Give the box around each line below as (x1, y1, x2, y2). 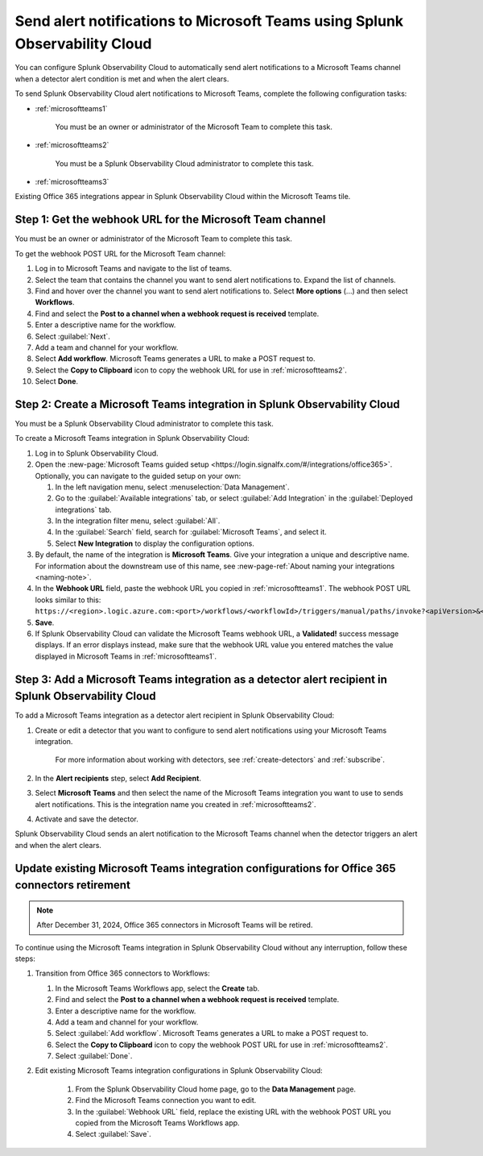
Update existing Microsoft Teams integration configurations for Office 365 (14, 861, 396, 875)
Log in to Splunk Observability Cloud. (35, 448, 159, 458)
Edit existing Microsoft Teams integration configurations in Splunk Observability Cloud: (35, 1066, 323, 1075)
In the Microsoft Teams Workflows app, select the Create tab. (55, 983, 260, 993)
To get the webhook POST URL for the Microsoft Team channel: (14, 248, 226, 258)
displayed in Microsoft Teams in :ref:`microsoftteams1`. (35, 651, 217, 661)
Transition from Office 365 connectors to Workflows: (35, 968, 210, 979)
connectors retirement (14, 879, 130, 892)
